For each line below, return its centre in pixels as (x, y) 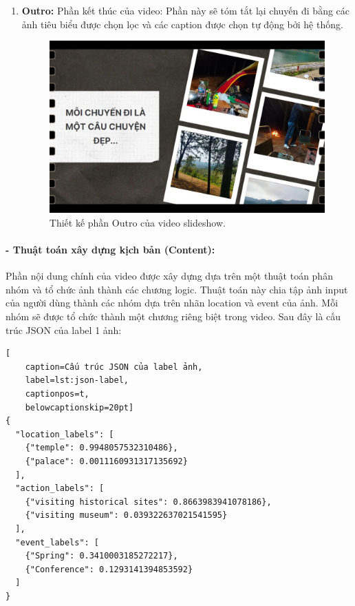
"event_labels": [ (57, 542)
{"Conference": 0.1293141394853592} (109, 569)
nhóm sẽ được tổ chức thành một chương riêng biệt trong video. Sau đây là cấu (173, 316)
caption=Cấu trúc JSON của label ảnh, (114, 367)
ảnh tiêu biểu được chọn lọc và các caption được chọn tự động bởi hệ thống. (182, 24)
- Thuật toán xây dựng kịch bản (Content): (110, 250)
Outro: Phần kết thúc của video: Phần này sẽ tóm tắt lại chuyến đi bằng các (186, 10)
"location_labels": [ (65, 434)
